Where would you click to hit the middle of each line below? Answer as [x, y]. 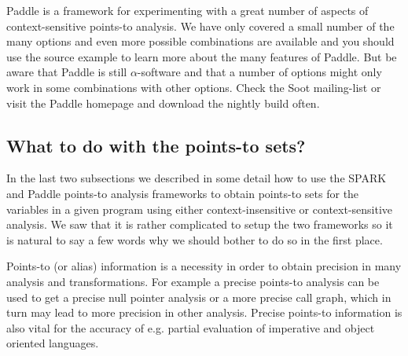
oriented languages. [53, 343]
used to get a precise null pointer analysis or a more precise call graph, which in [199, 297]
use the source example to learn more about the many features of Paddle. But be [202, 56]
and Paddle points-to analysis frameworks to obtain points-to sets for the [183, 193]
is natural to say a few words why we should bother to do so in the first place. [195, 239]
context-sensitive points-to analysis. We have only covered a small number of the [200, 26]
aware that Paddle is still [67, 72]
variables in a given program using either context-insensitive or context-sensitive [200, 209]
